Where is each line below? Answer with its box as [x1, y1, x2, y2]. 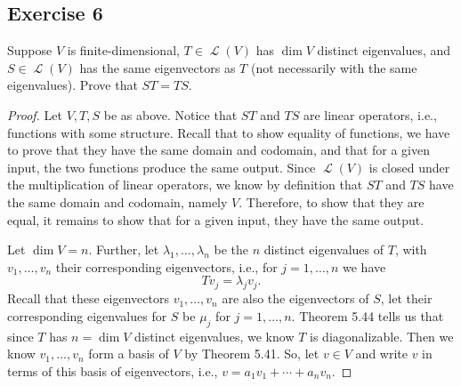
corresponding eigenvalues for [7, 306, 167, 325]
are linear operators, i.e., [303, 105, 437, 124]
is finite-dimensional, [67, 41, 180, 60]
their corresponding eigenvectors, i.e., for [55, 257, 278, 276]
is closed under [368, 157, 450, 176]
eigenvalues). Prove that [7, 76, 138, 94]
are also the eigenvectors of [222, 289, 369, 308]
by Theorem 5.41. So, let [184, 344, 319, 363]
